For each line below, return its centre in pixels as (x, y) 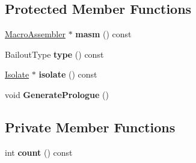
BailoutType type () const (54, 54)
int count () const (39, 152)
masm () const (103, 34)
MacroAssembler (35, 34)
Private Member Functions (90, 127)
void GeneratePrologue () (57, 94)
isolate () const (68, 74)
